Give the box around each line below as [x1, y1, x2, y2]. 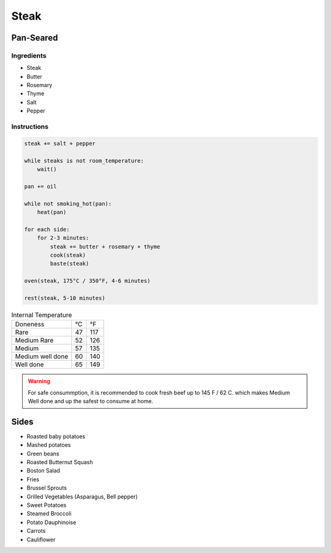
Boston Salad [26, 467, 61, 474]
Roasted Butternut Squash [26, 458, 93, 466]
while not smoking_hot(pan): [24, 200, 112, 207]
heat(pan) [37, 209, 67, 215]
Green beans [26, 450, 59, 457]
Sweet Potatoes [26, 501, 67, 509]
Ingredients [11, 51, 47, 60]
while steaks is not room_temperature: [24, 157, 144, 164]
